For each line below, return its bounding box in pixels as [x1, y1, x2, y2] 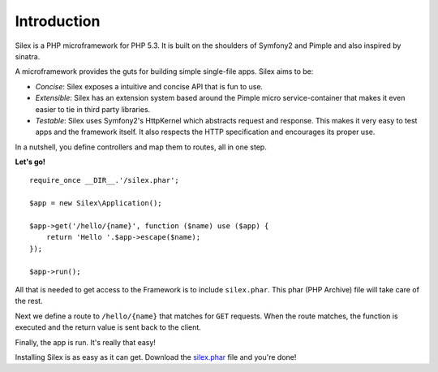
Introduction [15, 12, 101, 30]
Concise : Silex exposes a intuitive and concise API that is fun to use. [35, 81, 264, 91]
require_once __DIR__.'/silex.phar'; [29, 175, 180, 185]
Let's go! [15, 157, 46, 167]
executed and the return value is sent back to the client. [15, 322, 202, 332]
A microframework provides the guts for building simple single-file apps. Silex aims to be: [15, 67, 314, 76]
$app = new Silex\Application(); [29, 199, 162, 208]
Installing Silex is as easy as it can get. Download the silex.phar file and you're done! [15, 352, 297, 361]
